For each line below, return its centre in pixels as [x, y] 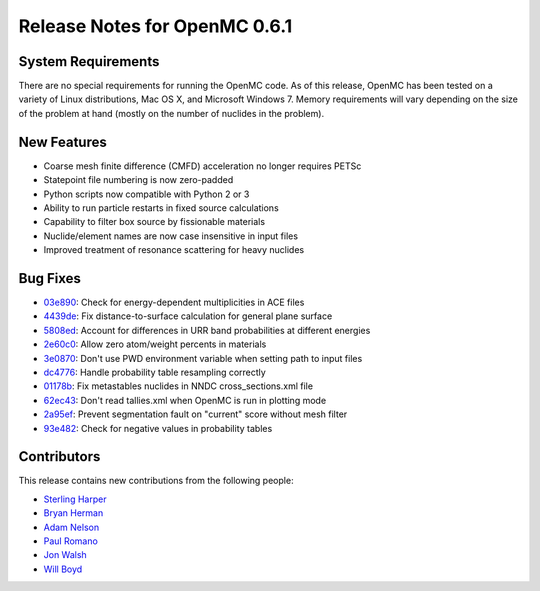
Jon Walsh [65, 555]
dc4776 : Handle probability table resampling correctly [155, 372]
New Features [62, 141]
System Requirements [89, 61]
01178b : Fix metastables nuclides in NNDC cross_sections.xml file [178, 386]
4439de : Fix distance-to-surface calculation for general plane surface [188, 316]
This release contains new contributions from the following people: [156, 481]
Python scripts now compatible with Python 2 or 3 [146, 194]
